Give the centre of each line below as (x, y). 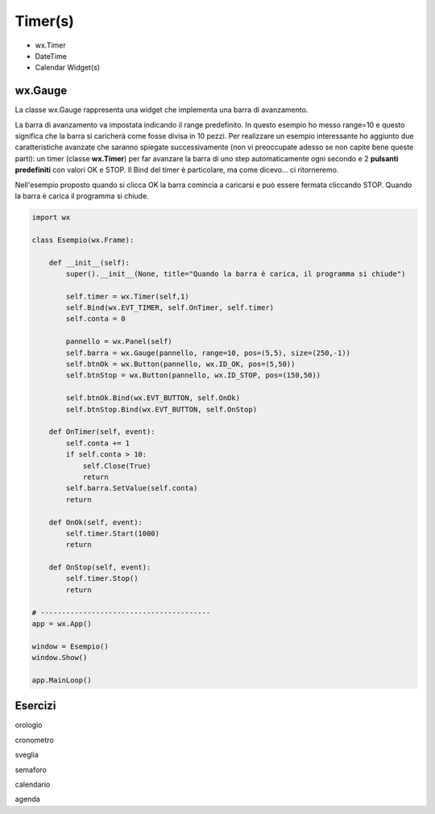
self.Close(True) (117, 465)
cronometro (34, 740)
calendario (33, 785)
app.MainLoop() (62, 680)
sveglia (27, 755)
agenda (27, 799)
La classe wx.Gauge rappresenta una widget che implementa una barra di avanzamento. (162, 110)
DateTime (51, 56)
